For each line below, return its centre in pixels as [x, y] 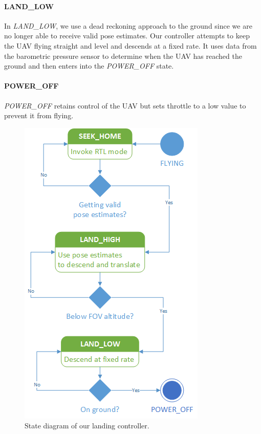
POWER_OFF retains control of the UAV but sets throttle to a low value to [125, 105]
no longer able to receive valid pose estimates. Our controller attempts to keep [127, 36]
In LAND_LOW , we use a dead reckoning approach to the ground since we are [128, 25]
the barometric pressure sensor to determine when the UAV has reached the [123, 56]
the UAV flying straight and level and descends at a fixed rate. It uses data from [130, 45]
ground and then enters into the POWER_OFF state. [89, 66]
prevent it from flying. [39, 115]
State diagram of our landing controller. [87, 426]
